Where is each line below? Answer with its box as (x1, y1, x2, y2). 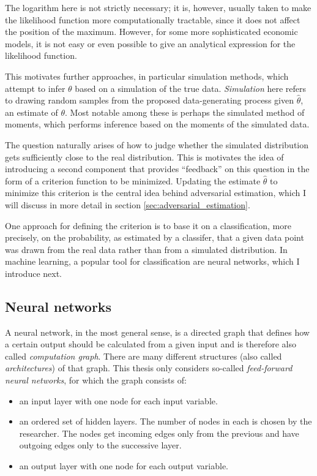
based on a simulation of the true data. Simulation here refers (75, 81, 307, 94)
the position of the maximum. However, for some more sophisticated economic (5, 25, 298, 38)
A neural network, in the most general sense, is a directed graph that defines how (5, 325, 310, 338)
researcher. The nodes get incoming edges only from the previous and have (19, 426, 299, 439)
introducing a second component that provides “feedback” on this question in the (5, 162, 310, 175)
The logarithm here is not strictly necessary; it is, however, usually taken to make (5, 1, 311, 13)
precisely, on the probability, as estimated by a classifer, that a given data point (5, 231, 304, 244)
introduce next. (5, 266, 62, 279)
